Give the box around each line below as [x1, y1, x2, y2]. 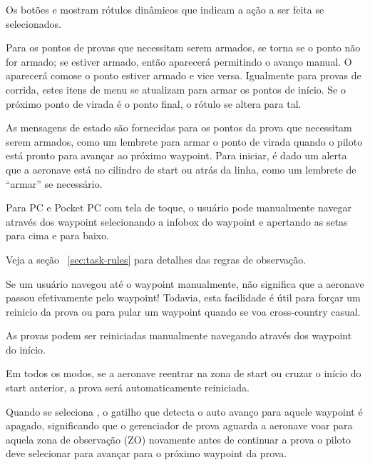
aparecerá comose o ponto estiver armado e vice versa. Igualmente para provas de [6, 68, 361, 83]
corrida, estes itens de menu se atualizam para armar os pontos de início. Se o [6, 81, 346, 96]
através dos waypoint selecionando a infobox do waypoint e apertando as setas [6, 214, 348, 229]
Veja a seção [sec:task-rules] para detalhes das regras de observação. [6, 251, 307, 266]
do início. [6, 341, 46, 356]
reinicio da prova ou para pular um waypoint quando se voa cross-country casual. [6, 304, 361, 319]
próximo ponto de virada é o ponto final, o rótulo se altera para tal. [6, 96, 302, 111]
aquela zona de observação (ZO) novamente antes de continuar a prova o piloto [6, 431, 351, 446]
